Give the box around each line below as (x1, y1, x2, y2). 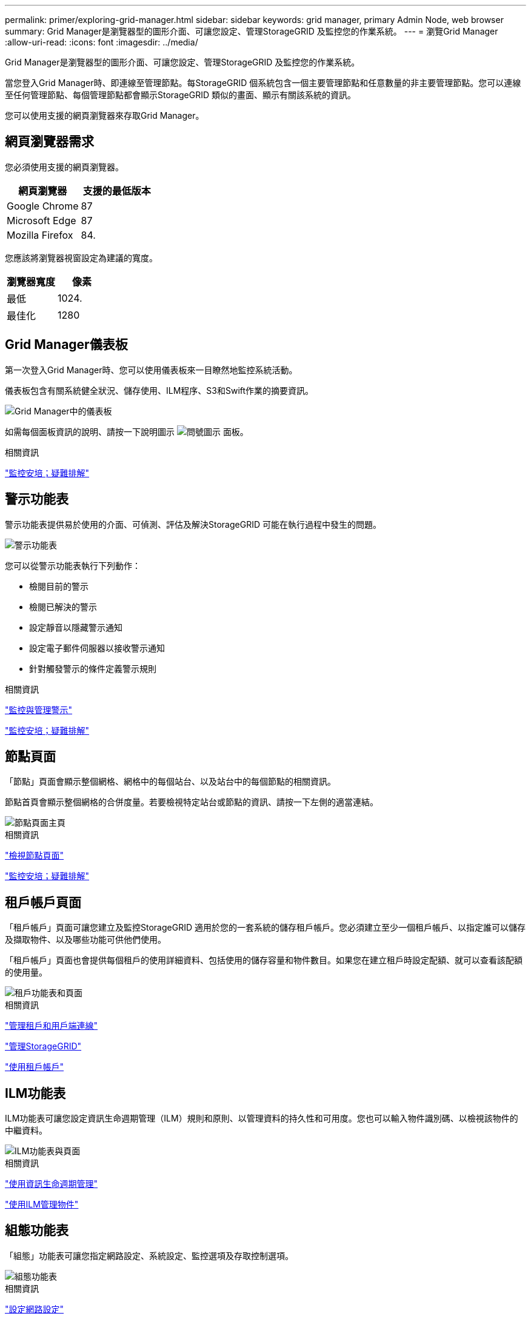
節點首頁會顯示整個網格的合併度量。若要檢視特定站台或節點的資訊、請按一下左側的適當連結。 (5, 797, 378, 808)
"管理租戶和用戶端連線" (5, 1020, 98, 1031)
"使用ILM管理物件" (5, 1199, 79, 1210)
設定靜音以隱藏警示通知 (29, 622, 122, 633)
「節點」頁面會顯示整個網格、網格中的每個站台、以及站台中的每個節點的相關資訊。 (5, 776, 336, 787)
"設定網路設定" (5, 1303, 64, 1314)
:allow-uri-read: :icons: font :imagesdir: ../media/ (5, 37, 198, 47)
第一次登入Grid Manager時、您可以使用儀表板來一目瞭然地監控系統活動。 (5, 364, 298, 375)
